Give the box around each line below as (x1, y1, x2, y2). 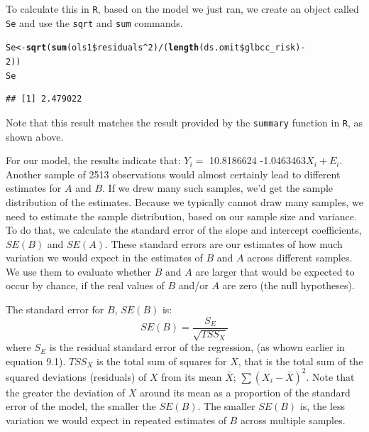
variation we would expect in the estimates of (6, 250, 203, 265)
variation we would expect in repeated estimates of (6, 412, 226, 427)
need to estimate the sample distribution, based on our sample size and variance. (6, 208, 357, 223)
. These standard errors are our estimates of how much (104, 236, 343, 251)
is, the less (299, 399, 346, 414)
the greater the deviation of (6, 384, 126, 399)
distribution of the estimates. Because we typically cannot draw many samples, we (6, 194, 363, 209)
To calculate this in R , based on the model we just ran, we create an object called (6, 1, 359, 16)
